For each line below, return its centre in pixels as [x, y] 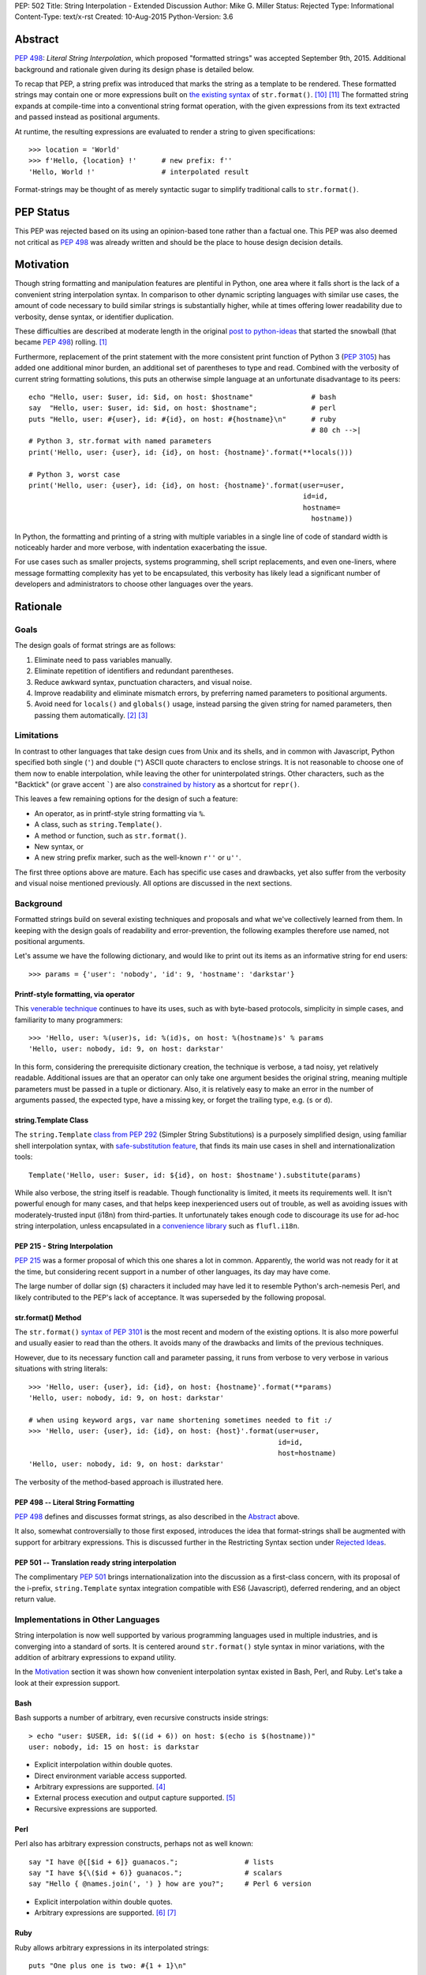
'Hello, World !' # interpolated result [139, 171]
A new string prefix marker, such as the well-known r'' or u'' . [138, 858]
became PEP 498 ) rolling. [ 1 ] [61, 342]
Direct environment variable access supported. [110, 1776]
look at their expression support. [67, 1683]
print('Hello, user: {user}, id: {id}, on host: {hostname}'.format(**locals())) [191, 452]
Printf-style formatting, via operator [75, 994]
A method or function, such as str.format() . [110, 835]
